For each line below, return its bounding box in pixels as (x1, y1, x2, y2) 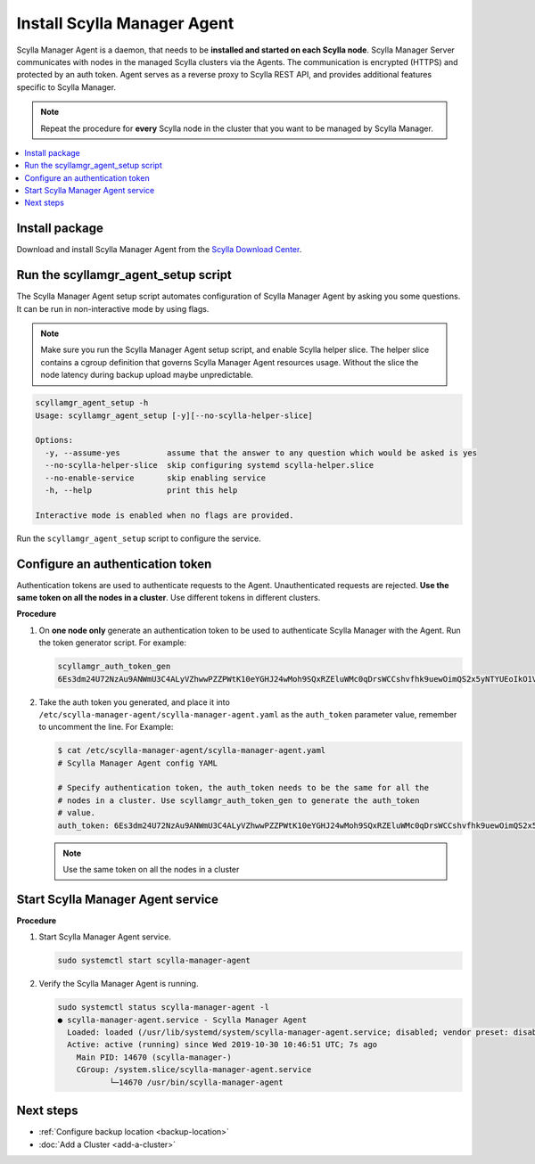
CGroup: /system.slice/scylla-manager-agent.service (76, 1065, 312, 1075)
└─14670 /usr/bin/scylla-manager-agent (109, 1077, 284, 1087)
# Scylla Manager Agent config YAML (57, 758, 218, 768)
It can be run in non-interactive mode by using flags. (16, 303, 210, 314)
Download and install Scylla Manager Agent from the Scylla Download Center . (16, 244, 302, 255)
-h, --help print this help (45, 485, 238, 495)
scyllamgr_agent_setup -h (35, 398, 149, 408)
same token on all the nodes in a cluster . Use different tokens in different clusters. (16, 593, 321, 602)
